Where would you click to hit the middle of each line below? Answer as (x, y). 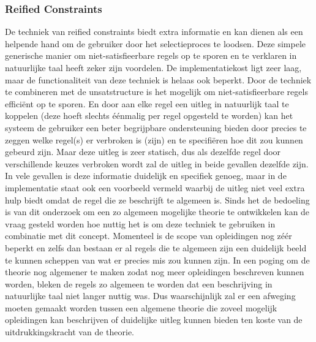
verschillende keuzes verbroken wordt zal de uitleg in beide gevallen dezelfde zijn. (157, 163)
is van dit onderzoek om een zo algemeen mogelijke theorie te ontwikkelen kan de (157, 212)
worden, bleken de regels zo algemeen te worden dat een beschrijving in (139, 283)
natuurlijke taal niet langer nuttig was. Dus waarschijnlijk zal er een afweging (150, 296)
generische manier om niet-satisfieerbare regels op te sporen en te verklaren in (151, 55)
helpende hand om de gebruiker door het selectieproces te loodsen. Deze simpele (156, 43)
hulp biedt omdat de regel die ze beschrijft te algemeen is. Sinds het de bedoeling (157, 199)
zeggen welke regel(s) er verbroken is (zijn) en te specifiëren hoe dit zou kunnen (154, 139)
